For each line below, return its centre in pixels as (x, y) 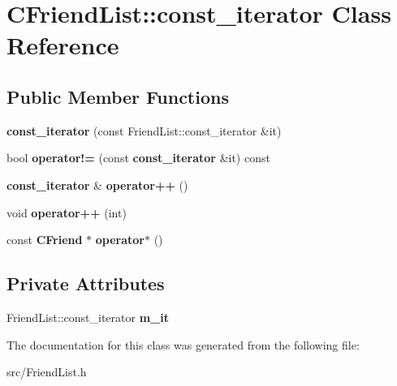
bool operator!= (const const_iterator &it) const (138, 158)
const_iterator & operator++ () (97, 184)
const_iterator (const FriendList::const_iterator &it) (144, 130)
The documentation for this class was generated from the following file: (183, 344)
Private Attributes (86, 283)
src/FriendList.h (47, 372)
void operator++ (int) (67, 212)
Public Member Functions (118, 96)
